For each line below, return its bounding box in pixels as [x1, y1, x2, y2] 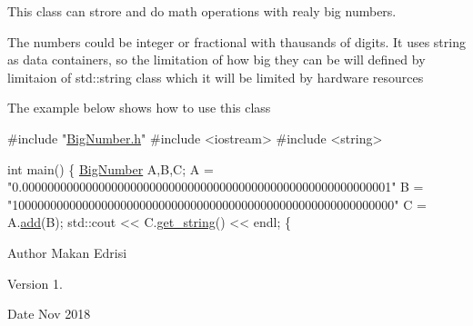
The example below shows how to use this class [7, 98, 271, 117]
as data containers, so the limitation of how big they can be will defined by [7, 50, 426, 69]
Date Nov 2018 [7, 304, 91, 323]
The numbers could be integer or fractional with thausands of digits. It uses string [7, 32, 466, 51]
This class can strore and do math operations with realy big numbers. [7, 2, 397, 20]
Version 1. [7, 273, 63, 292]
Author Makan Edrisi [7, 242, 127, 262]
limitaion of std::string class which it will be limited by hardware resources [7, 67, 424, 86]
